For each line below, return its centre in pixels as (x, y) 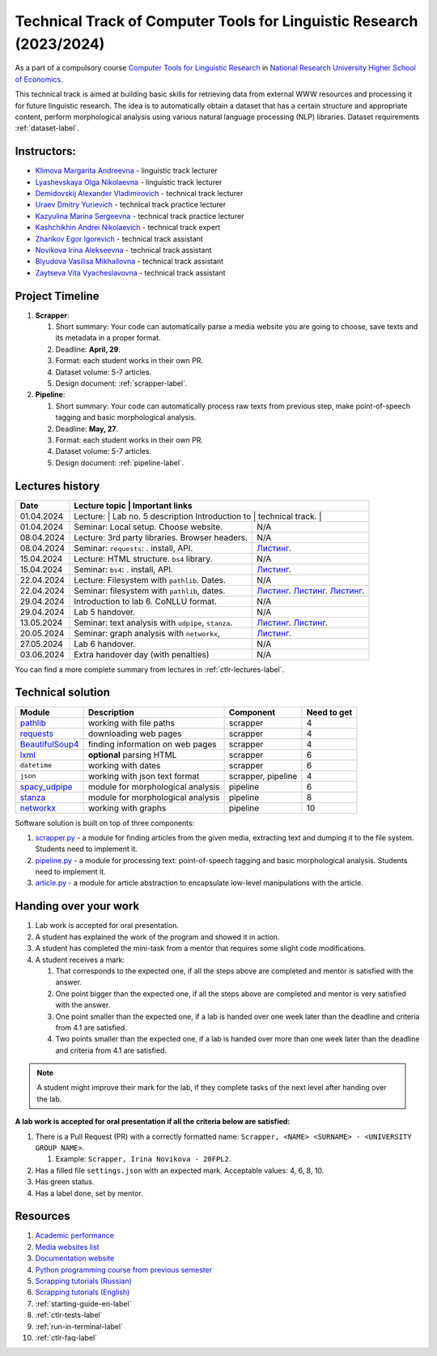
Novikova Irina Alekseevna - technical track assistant (123, 250)
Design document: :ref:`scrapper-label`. (121, 383)
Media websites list (67, 1247)
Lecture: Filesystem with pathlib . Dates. (150, 580)
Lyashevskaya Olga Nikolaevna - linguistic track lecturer (129, 182)
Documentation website (75, 1258)
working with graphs (127, 808)
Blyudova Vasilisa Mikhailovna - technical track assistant (129, 261)
